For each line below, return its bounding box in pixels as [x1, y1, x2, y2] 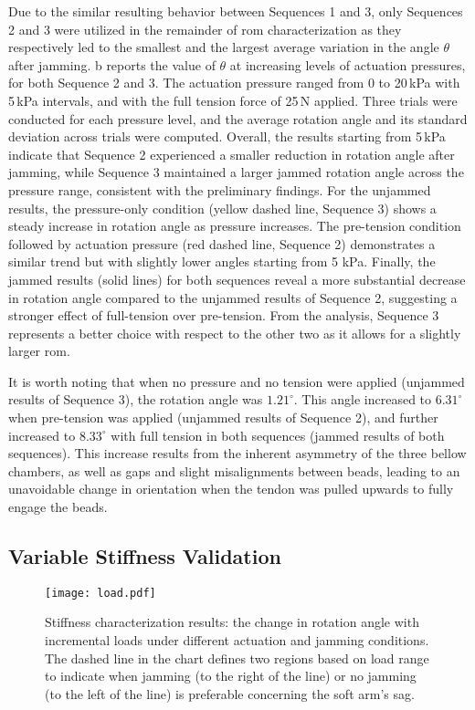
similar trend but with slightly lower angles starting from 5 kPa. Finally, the [8, 252, 436, 271]
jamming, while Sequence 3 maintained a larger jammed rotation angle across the [8, 162, 464, 182]
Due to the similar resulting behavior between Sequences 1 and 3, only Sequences [8, 2, 463, 20]
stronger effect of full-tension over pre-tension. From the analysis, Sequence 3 [8, 306, 439, 325]
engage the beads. [8, 497, 108, 517]
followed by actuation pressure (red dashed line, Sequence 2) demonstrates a [8, 234, 436, 253]
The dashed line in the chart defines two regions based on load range [45, 648, 429, 667]
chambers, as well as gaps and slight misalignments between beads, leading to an [8, 461, 460, 480]
